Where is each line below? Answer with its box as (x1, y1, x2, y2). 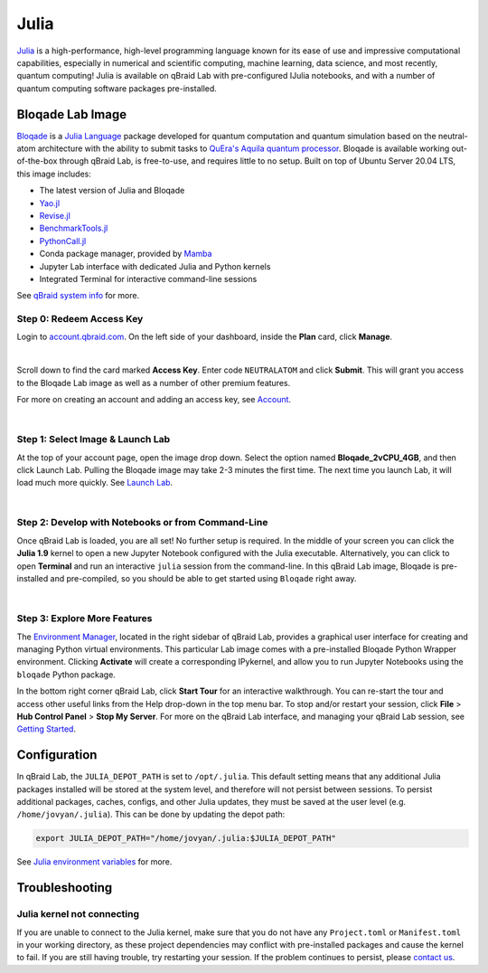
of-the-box (16, 156, 58, 166)
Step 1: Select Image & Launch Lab (16, 433, 171, 446)
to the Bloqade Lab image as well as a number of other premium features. (16, 377, 291, 388)
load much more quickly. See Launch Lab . (16, 477, 174, 488)
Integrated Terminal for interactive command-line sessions (39, 273, 258, 284)
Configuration (16, 747, 98, 763)
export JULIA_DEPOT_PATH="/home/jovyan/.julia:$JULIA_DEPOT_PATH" (35, 833, 336, 844)
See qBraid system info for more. (16, 290, 140, 301)
